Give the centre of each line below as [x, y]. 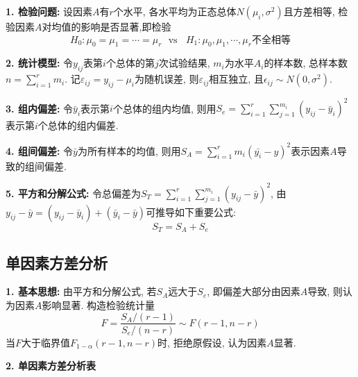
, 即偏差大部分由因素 [254, 291]
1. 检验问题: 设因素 [49, 11]
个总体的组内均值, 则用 [164, 108]
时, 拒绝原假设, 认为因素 [212, 342]
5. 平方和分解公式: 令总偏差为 [74, 193]
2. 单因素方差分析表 [51, 366]
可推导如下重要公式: [191, 211]
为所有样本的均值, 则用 [129, 150]
